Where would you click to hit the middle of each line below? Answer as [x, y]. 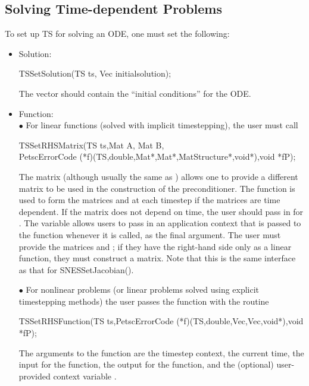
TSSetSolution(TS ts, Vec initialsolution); [95, 73]
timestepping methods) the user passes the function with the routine [144, 301]
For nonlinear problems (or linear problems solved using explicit [143, 289]
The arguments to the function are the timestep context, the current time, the [161, 352]
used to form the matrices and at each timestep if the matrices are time [149, 200]
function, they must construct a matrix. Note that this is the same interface [157, 258]
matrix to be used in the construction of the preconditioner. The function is [157, 188]
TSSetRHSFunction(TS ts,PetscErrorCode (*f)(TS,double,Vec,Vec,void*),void [161, 321]
